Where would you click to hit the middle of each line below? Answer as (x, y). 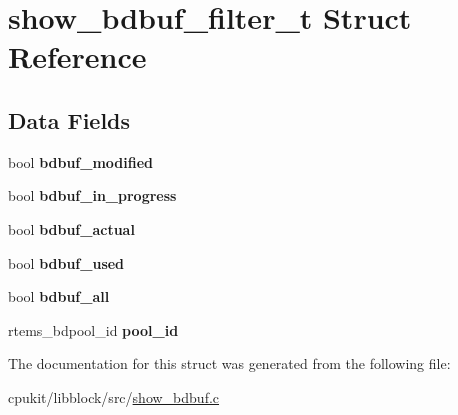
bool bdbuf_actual (71, 228)
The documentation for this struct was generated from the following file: (229, 363)
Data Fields (69, 119)
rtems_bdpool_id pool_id (93, 329)
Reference (77, 56)
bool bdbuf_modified (81, 161)
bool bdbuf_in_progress (92, 195)
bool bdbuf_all (59, 296)
